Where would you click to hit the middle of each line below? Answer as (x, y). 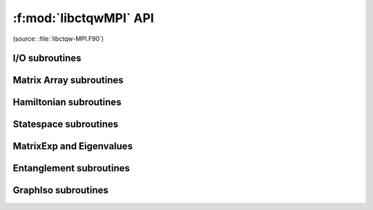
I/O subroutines (47, 58)
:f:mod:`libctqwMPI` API (84, 18)
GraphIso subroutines (60, 190)
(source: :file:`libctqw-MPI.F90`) (58, 39)
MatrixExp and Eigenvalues (73, 146)
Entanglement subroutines (71, 168)
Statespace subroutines (66, 124)
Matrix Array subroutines (68, 80)
